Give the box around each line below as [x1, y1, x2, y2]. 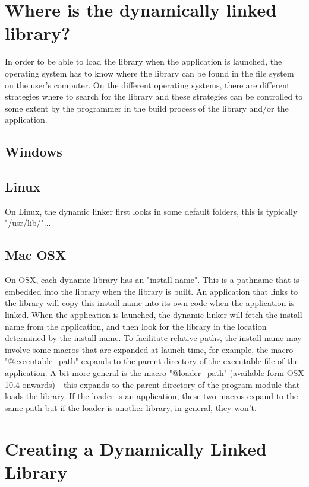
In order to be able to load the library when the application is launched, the [5, 55, 282, 68]
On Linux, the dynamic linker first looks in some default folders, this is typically [5, 205, 298, 217]
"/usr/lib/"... [5, 217, 51, 229]
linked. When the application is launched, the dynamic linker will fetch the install [5, 308, 302, 321]
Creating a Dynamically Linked [5, 436, 267, 460]
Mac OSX [5, 246, 67, 264]
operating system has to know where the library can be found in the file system [5, 66, 294, 79]
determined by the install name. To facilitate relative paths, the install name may [5, 332, 302, 344]
